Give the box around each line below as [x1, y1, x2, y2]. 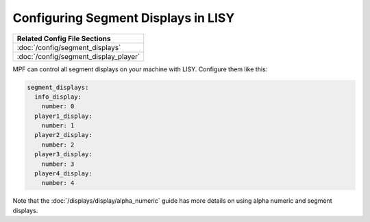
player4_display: [34, 170, 92, 177]
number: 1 [41, 122, 75, 129]
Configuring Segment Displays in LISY [12, 10, 235, 25]
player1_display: [34, 112, 92, 120]
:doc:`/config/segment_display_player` [16, 51, 140, 61]
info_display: [34, 92, 82, 101]
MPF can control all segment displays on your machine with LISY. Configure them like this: [12, 65, 268, 73]
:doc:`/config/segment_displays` [16, 42, 121, 52]
